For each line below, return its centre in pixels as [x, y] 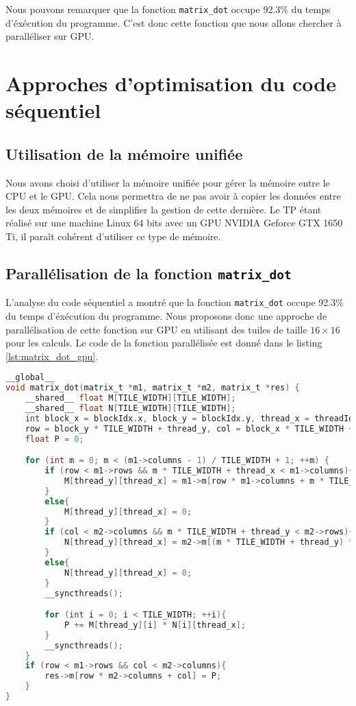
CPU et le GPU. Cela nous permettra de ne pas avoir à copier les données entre [173, 196]
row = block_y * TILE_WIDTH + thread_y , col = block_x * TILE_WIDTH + [189, 428]
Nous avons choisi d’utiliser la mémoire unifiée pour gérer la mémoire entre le [168, 182]
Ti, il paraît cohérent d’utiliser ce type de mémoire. [113, 236]
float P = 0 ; [54, 439]
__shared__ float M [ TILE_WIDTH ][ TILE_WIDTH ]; [130, 398]
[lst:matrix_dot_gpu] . [52, 356]
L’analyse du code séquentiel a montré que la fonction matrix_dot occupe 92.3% [175, 302]
